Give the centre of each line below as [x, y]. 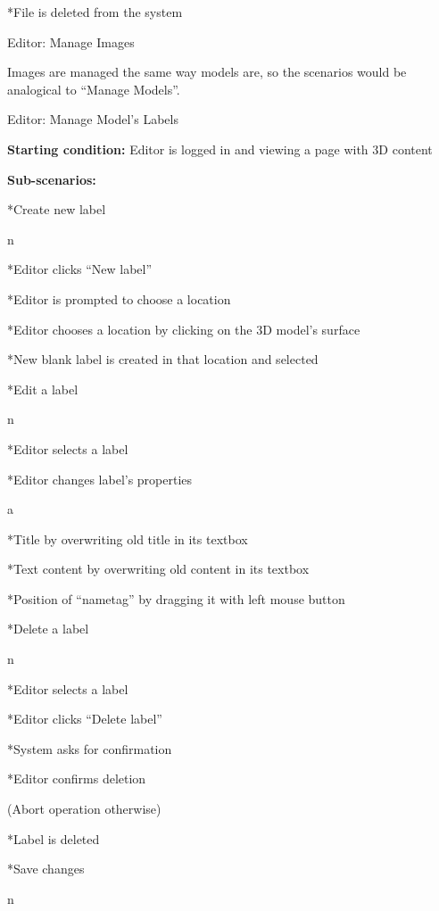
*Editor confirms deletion [77, 778]
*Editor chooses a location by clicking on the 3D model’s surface [184, 329]
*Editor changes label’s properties [100, 479]
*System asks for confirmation [90, 748]
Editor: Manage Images [71, 41]
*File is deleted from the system [95, 12]
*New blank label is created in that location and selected [163, 359]
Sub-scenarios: [52, 179]
